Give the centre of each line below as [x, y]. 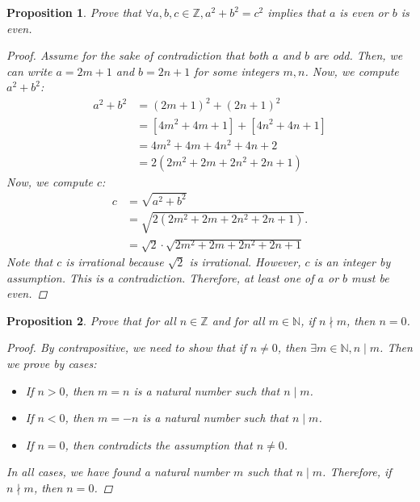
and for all [238, 320]
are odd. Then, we [358, 55]
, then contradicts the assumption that [159, 444]
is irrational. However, [245, 262]
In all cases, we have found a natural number [118, 472]
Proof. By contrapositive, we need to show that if [126, 347]
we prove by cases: [52, 363]
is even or [364, 12]
